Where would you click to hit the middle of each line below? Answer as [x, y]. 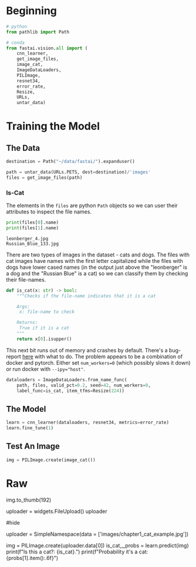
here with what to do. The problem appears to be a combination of [103, 356]
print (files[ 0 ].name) [33, 223]
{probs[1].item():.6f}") [32, 558]
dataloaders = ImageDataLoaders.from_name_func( [67, 380]
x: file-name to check [47, 312]
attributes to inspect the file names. [49, 212]
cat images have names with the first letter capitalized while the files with [95, 261]
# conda [16, 42]
